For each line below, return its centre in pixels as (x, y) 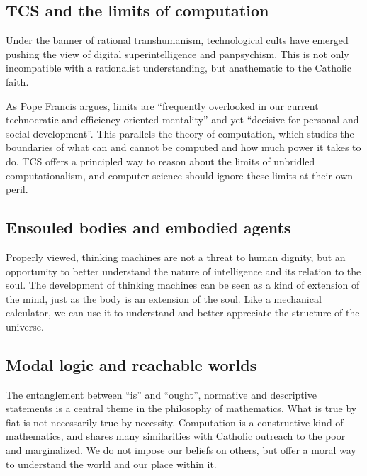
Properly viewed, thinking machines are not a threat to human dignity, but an (176, 256)
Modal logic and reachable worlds (131, 364)
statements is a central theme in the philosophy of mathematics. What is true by (181, 408)
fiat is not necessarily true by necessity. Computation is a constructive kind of (175, 422)
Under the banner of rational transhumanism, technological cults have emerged (177, 40)
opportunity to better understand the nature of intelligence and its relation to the (183, 271)
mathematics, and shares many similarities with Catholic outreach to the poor (176, 436)
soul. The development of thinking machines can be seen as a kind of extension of (183, 285)
